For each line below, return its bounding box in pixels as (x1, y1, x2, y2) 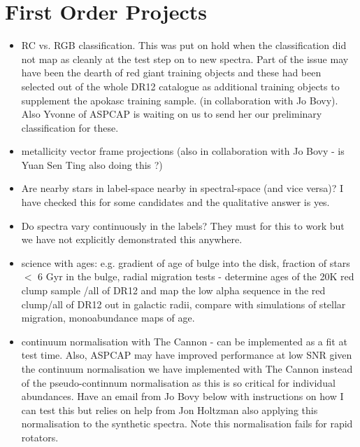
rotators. (21, 429, 59, 444)
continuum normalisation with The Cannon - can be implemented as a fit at (21, 333, 347, 348)
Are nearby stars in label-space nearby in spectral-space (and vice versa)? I (21, 181, 344, 195)
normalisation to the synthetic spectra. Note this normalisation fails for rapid (21, 416, 353, 431)
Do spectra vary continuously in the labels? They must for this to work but (21, 218, 345, 233)
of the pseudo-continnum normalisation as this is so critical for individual (21, 375, 336, 390)
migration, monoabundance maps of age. (21, 310, 195, 325)
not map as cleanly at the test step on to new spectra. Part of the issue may (21, 51, 349, 66)
